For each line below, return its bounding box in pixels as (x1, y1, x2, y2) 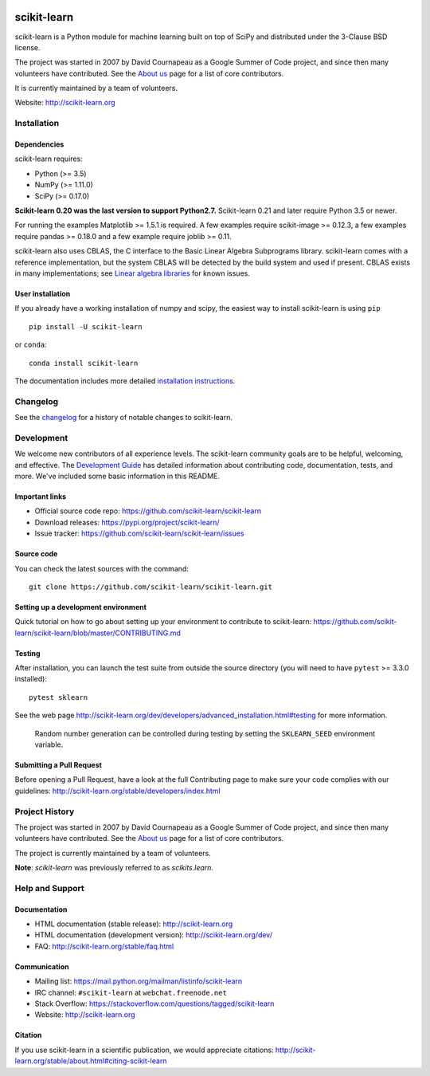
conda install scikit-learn (29, 359, 139, 367)
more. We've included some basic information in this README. (14, 471, 221, 481)
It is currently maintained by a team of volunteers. (14, 84, 178, 93)
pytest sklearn (29, 693, 88, 701)
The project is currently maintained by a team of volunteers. (14, 848, 211, 858)
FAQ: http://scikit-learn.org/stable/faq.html (34, 941, 174, 951)
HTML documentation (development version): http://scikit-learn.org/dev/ (34, 930, 272, 940)
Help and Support (14, 882, 84, 893)
